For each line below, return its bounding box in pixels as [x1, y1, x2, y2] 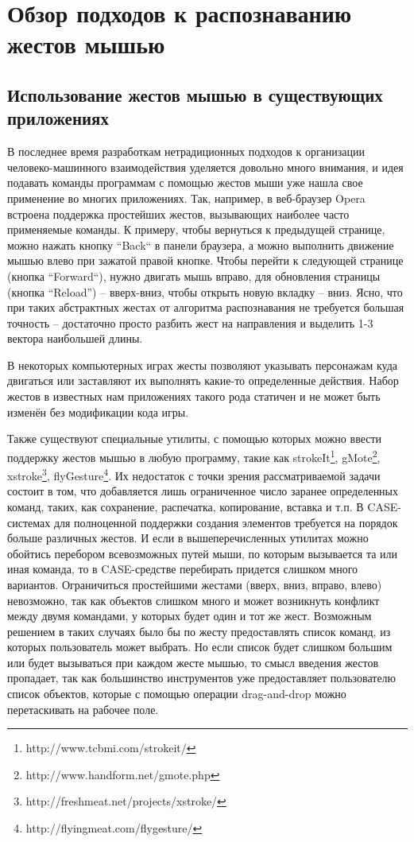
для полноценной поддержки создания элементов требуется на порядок [53, 514, 398, 530]
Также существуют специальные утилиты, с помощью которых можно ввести [7, 430, 382, 447]
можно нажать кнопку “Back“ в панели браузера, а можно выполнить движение [7, 236, 394, 253]
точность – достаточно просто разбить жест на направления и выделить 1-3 [7, 314, 373, 331]
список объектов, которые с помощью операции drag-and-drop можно [7, 685, 346, 702]
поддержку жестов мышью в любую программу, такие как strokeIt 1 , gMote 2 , [7, 446, 381, 465]
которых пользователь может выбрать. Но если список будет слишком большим [7, 638, 393, 655]
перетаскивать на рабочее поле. [7, 700, 159, 717]
